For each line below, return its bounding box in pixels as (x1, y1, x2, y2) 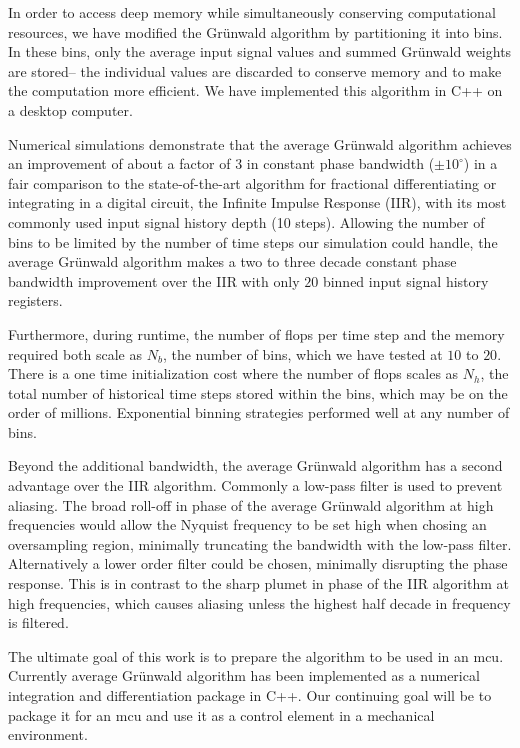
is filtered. (8, 612, 69, 633)
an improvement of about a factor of (8, 153, 231, 174)
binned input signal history (322, 270, 489, 291)
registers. (8, 290, 63, 311)
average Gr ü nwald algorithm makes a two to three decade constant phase (8, 251, 457, 272)
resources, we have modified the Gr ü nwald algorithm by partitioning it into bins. (8, 21, 503, 42)
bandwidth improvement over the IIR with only (8, 270, 300, 291)
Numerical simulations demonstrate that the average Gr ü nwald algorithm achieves (8, 133, 512, 154)
